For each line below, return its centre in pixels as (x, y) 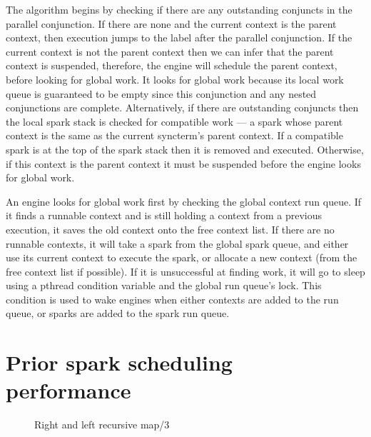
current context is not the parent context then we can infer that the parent (170, 51)
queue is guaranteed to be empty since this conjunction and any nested (161, 93)
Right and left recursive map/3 (102, 425)
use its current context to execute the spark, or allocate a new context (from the (182, 257)
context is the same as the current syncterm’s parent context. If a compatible (174, 135)
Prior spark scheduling (119, 362)
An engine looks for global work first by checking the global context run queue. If (184, 201)
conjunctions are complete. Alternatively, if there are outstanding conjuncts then (182, 107)
